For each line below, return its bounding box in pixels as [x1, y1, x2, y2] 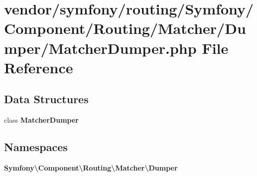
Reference [4, 57, 73, 77]
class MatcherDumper [4, 115, 79, 125]
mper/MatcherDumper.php [4, 37, 197, 58]
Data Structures [4, 91, 89, 107]
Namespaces [4, 139, 68, 155]
